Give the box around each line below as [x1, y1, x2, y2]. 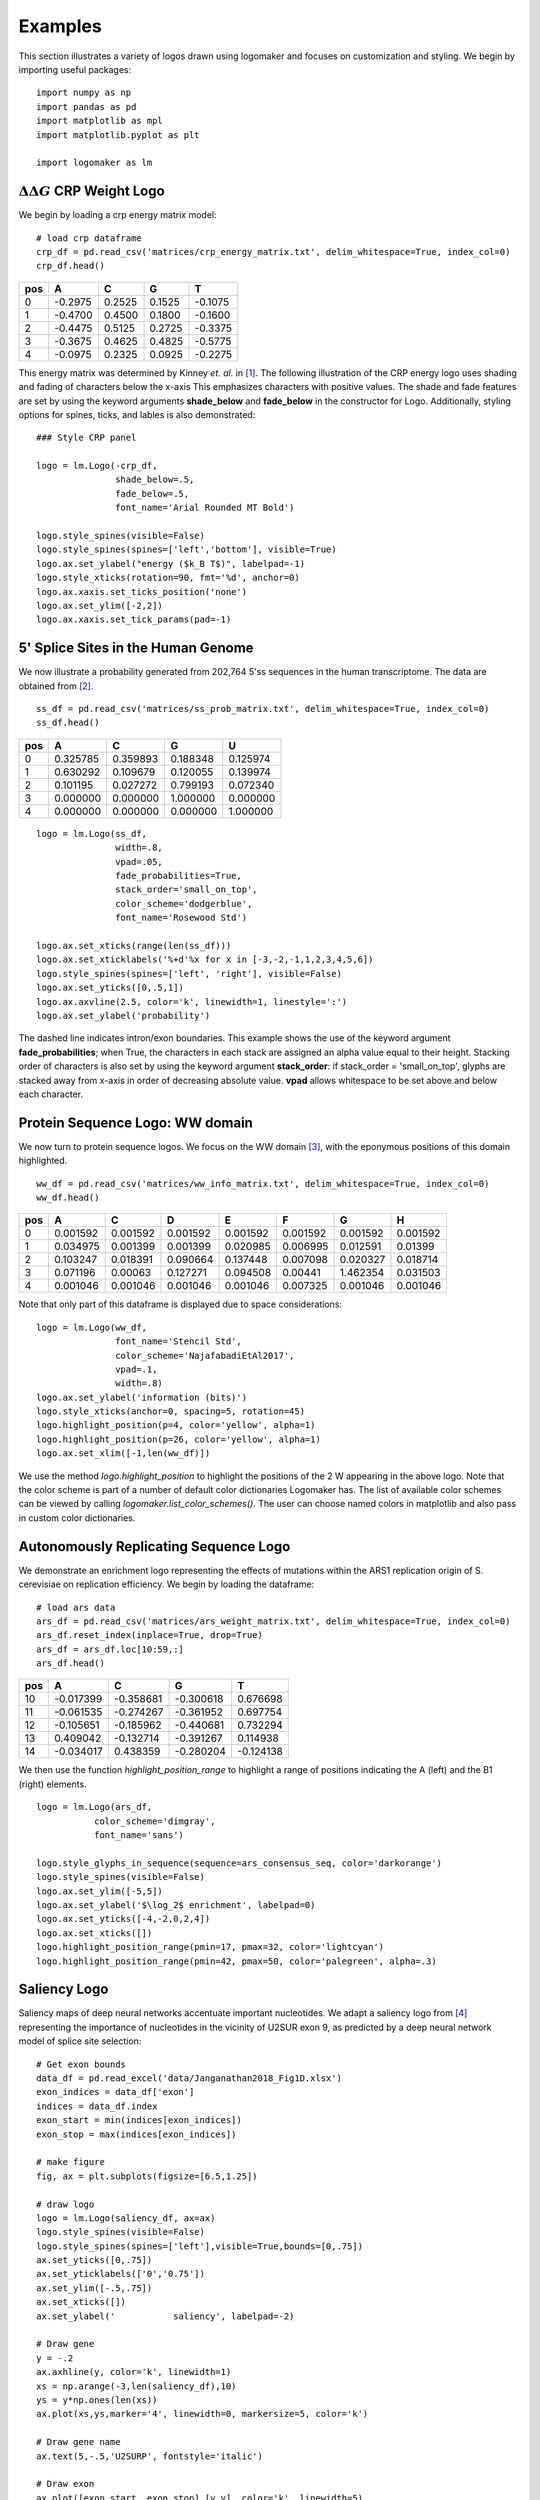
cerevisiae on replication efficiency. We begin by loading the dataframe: [18, 1578, 315, 1590]
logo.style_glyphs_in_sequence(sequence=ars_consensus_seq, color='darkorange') [36, 1857, 443, 1869]
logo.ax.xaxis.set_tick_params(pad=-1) [36, 614, 232, 625]
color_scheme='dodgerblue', [115, 898, 253, 909]
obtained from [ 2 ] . [18, 680, 94, 692]
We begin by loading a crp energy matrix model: [18, 209, 217, 221]
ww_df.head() [36, 1191, 100, 1203]
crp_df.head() [36, 260, 105, 272]
